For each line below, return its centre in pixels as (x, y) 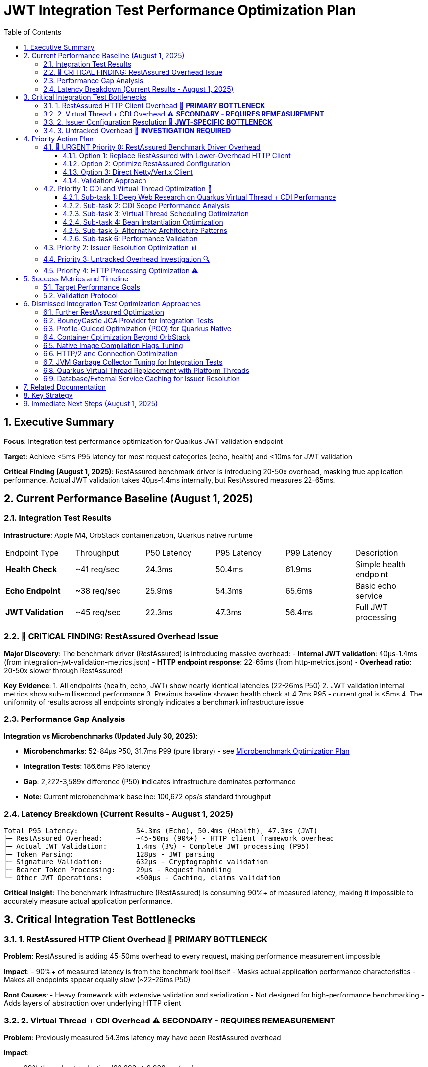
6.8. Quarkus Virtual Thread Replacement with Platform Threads (146, 370)
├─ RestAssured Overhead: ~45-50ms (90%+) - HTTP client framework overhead (169, 839)
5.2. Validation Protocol (81, 295)
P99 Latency (309, 552)
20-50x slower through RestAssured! (63, 670)
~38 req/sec (98, 591)
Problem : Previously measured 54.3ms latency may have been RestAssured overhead (143, 1038)
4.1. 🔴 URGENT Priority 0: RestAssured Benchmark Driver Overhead (152, 147)
